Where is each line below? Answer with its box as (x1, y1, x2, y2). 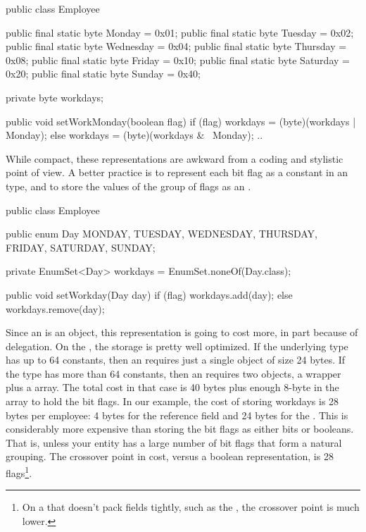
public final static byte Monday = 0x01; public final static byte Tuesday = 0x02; (6, 25, 354, 39)
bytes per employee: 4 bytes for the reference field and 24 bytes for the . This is (6, 407, 348, 422)
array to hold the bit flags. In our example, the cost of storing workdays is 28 (6, 394, 339, 409)
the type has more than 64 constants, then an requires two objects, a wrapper (6, 366, 341, 381)
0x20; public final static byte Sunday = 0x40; (6, 66, 201, 81)
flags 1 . (6, 464, 32, 480)
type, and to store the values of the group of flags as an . (6, 178, 251, 193)
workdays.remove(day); (6, 301, 105, 316)
